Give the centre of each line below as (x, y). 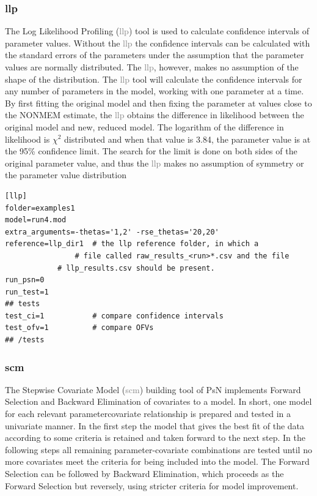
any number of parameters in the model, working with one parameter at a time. (155, 91)
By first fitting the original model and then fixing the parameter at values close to (158, 103)
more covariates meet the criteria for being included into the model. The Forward (157, 461)
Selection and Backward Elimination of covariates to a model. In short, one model (158, 401)
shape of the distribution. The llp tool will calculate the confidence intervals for (154, 79)
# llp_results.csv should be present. (136, 268)
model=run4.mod (36, 220)
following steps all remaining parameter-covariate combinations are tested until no (158, 449)
